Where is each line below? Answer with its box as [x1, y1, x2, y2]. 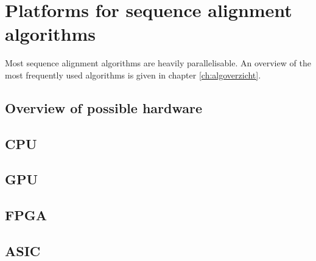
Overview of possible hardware [5, 98, 202, 117]
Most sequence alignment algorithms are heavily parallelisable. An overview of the [5, 57, 311, 69]
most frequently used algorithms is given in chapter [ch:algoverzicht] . [5, 68, 261, 81]
